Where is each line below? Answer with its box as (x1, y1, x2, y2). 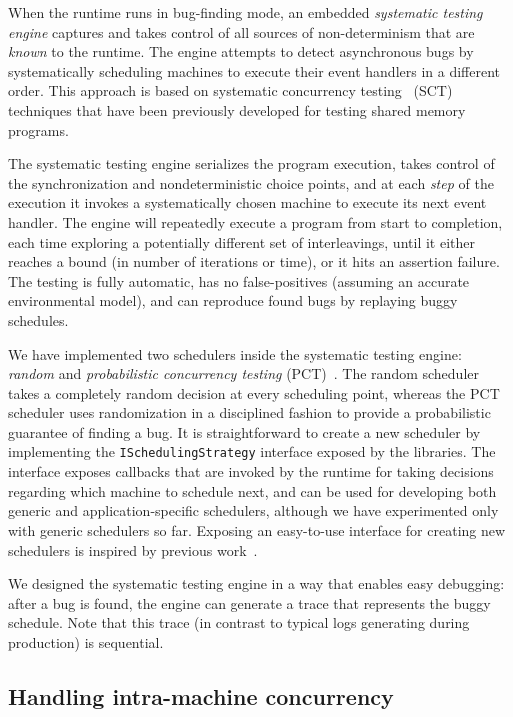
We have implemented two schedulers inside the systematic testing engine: (8, 343, 462, 364)
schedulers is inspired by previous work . (8, 539, 258, 560)
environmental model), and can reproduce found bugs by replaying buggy (8, 290, 458, 311)
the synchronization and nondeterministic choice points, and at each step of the (8, 172, 494, 193)
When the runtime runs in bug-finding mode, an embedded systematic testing (8, 2, 483, 22)
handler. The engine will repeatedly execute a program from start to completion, (8, 211, 503, 232)
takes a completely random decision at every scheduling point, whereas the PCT (8, 382, 500, 403)
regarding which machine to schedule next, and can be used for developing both (8, 480, 497, 501)
